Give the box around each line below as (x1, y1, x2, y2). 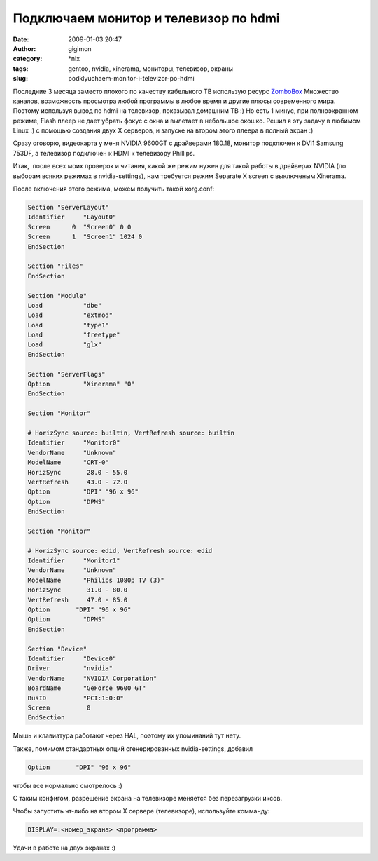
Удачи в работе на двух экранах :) (13, 843, 116, 852)
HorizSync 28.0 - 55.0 (27, 468, 128, 476)
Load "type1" (27, 321, 110, 329)
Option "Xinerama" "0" (27, 380, 136, 388)
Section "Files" (27, 262, 84, 270)
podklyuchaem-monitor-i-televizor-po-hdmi (68, 74, 195, 83)
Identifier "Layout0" (27, 213, 117, 221)
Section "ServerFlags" (27, 370, 106, 378)
